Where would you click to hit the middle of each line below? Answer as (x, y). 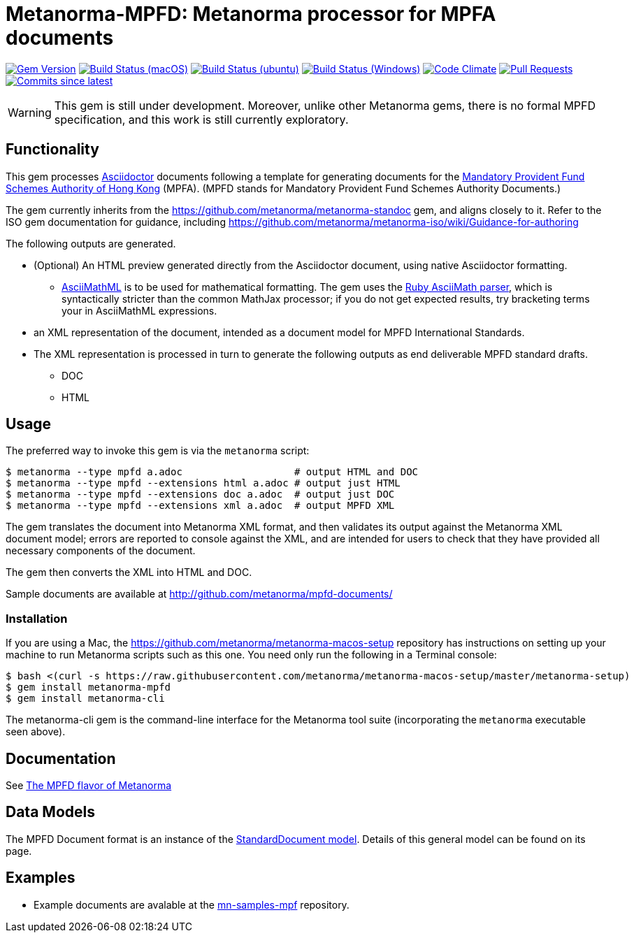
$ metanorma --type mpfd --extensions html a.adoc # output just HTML (203, 483)
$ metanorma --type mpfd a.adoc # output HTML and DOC (212, 472)
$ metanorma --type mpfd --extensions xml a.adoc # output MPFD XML (200, 506)
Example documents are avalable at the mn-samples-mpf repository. (192, 904)
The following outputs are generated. (91, 243)
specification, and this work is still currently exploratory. (201, 119)
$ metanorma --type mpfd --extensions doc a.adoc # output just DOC (200, 495)
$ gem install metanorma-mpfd (88, 687)
